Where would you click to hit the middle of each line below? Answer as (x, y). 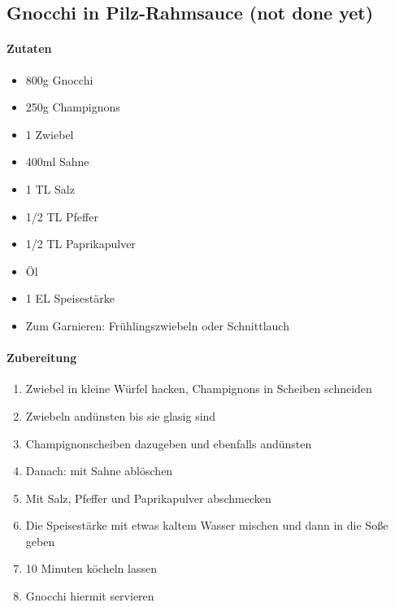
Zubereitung (42, 358)
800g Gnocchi (59, 79)
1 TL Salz (50, 188)
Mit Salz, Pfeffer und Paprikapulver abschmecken (148, 498)
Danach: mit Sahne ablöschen (99, 471)
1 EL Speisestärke (70, 298)
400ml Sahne (57, 162)
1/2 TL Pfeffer (62, 216)
